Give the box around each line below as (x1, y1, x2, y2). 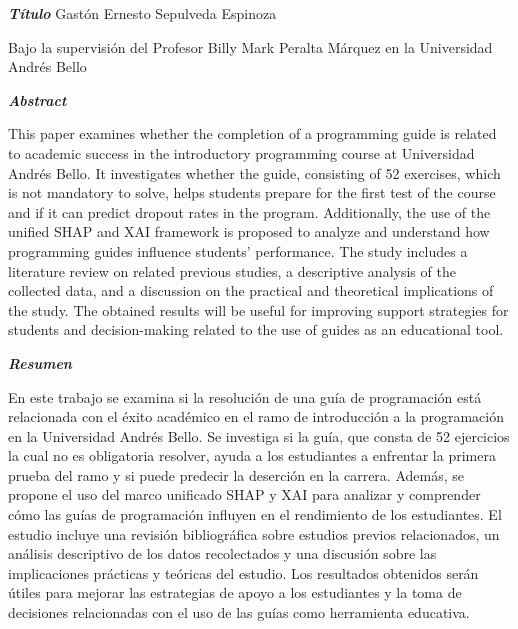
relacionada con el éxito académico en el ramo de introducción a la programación (8, 406, 505, 427)
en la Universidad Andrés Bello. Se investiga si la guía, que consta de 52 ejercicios (8, 425, 510, 446)
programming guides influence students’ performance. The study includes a (8, 240, 468, 261)
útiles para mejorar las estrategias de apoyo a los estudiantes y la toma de (8, 582, 462, 603)
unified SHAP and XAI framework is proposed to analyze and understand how (8, 221, 490, 242)
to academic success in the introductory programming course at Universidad (8, 142, 475, 163)
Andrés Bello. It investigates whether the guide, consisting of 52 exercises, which (8, 162, 501, 183)
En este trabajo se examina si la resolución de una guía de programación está (8, 386, 482, 407)
